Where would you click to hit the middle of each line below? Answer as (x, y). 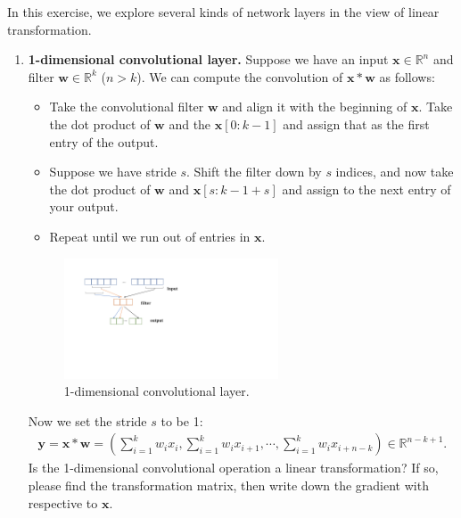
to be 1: (182, 420)
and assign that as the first (356, 123)
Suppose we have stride (113, 172)
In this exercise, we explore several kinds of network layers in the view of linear (223, 12)
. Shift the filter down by (254, 172)
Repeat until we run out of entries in (150, 236)
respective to (63, 502)
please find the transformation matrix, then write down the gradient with (228, 485)
